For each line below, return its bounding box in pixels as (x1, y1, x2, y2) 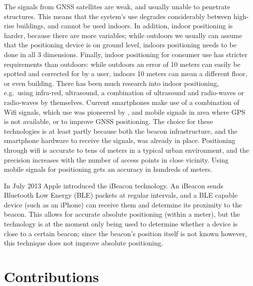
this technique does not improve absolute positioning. (4, 238, 163, 248)
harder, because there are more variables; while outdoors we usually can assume (4, 30, 242, 40)
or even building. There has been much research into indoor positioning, (4, 78, 219, 88)
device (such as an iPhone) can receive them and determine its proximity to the (4, 199, 242, 209)
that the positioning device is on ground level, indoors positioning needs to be (4, 40, 236, 50)
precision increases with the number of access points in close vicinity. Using (4, 154, 229, 164)
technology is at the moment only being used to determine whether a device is (4, 219, 238, 229)
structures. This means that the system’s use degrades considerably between (4, 11, 232, 21)
